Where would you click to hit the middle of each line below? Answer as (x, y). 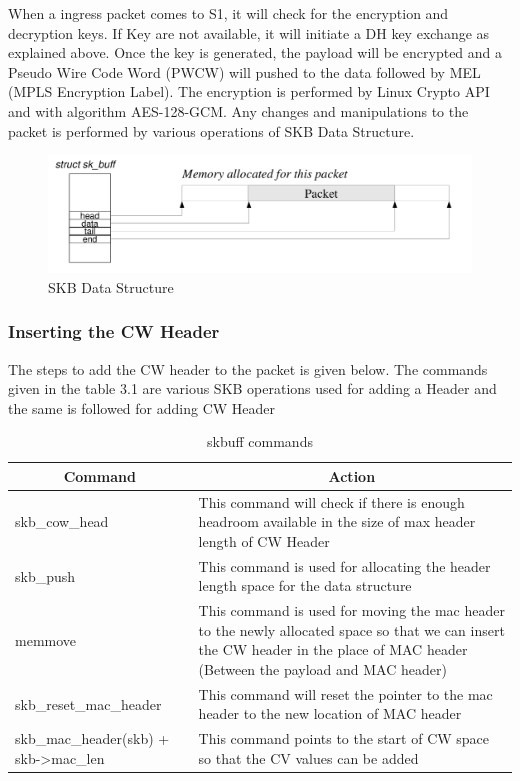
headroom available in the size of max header (337, 521)
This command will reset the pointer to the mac (345, 693)
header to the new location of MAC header (330, 713)
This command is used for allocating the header (344, 565)
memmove (46, 639)
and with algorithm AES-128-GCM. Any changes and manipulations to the (238, 110)
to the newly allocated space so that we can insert (351, 629)
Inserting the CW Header (114, 331)
